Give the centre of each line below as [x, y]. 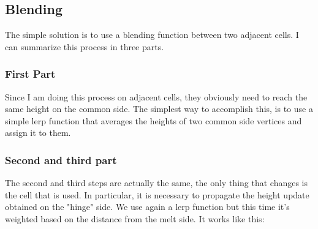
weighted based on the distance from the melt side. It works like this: [135, 218]
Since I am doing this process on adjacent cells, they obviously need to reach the [156, 96]
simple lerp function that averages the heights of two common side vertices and [153, 120]
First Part [30, 74]
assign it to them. [38, 133]
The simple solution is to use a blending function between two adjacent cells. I [152, 35]
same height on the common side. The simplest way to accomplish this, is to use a [159, 109]
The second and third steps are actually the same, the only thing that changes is [157, 183]
